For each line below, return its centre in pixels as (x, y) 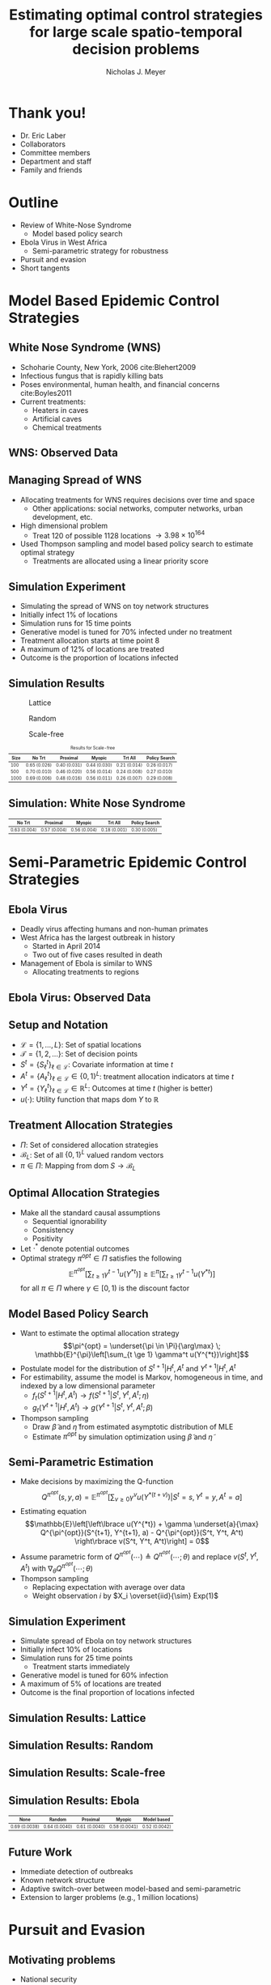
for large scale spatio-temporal (136, 32)
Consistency (53, 1230)
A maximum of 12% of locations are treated (92, 649)
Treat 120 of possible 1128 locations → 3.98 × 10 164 (119, 534)
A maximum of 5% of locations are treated (91, 1684)
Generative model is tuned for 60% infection (94, 1675)
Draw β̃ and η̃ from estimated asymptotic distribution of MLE (133, 1426)
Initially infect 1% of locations (69, 615)
